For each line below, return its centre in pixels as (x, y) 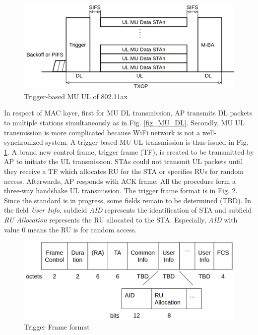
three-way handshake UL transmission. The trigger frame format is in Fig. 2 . (121, 191)
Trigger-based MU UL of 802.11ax (76, 96)
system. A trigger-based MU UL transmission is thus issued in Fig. (147, 142)
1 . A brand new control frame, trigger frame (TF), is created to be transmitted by (129, 151)
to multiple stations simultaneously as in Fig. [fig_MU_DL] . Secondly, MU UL (124, 123)
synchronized (24, 142)
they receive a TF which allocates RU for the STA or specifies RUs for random (124, 171)
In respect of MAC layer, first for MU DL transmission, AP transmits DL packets (128, 113)
